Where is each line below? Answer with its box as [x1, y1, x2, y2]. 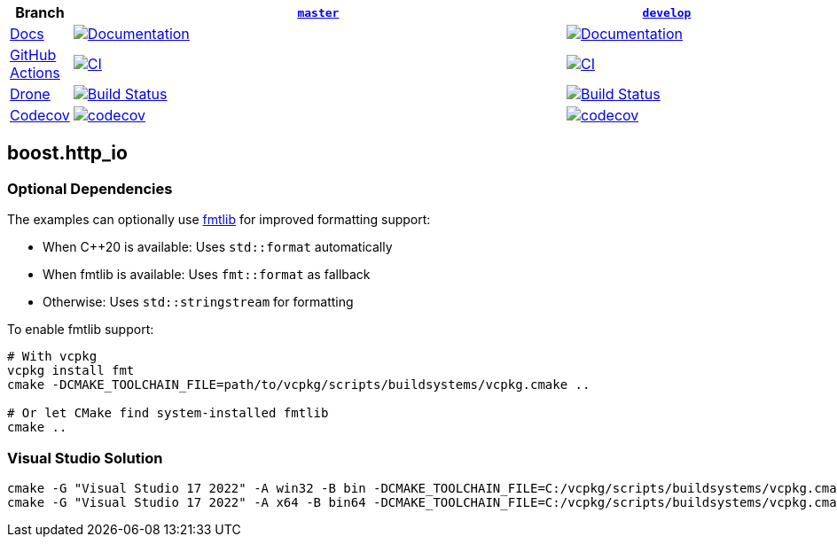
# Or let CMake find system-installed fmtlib [7, 406, 329, 421]
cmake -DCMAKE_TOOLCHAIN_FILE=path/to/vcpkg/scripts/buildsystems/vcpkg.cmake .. [7, 377, 591, 392]
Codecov [10, 106, 70, 124]
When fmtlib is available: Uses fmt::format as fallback [43, 267, 371, 283]
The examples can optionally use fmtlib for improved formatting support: [7, 212, 431, 228]
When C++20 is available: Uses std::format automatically [43, 239, 393, 255]
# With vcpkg [7, 349, 98, 364]
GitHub [10, 46, 57, 64]
